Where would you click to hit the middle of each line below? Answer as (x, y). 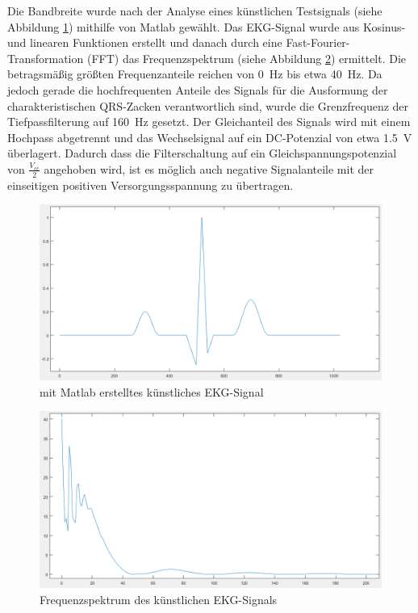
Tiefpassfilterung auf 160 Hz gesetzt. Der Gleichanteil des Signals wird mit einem (209, 122)
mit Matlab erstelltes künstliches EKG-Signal (152, 391)
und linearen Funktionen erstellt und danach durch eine (145, 42)
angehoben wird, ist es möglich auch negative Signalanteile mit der (209, 168)
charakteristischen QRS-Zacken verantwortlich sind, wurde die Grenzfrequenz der (208, 105)
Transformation (46, 58)
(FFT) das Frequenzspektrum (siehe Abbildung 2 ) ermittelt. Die (247, 58)
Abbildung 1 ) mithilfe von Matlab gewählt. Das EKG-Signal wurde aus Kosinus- (207, 26)
